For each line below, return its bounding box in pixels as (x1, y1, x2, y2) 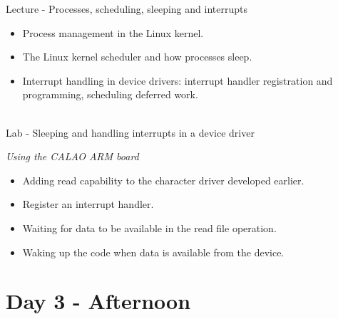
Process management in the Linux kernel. (22, 25, 204, 40)
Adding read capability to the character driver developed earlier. (22, 172, 304, 187)
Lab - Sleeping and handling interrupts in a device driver (6, 125, 255, 140)
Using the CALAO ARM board (6, 149, 139, 164)
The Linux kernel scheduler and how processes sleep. (22, 49, 252, 64)
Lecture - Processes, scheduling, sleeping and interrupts (6, 1, 247, 16)
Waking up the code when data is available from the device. (22, 244, 285, 259)
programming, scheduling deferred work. (22, 87, 198, 102)
